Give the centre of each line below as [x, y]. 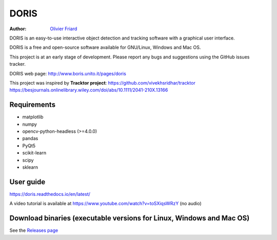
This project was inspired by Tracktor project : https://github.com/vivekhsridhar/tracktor [103, 83]
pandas [30, 138]
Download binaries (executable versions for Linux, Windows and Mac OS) [130, 218]
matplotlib [33, 117]
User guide [27, 182]
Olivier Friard [64, 29]
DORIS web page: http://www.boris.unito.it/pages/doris [68, 73]
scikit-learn [34, 153]
